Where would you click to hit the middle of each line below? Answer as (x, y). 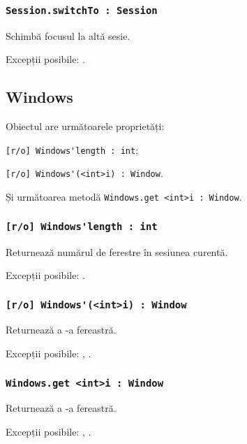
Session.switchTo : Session (82, 10)
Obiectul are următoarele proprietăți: (85, 126)
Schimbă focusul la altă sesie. (68, 35)
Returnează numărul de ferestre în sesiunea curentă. (117, 251)
